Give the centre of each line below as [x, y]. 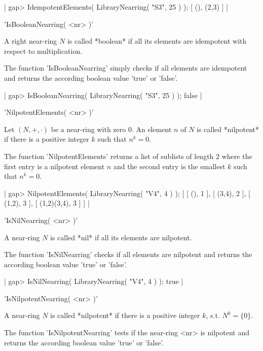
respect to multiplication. [43, 51]
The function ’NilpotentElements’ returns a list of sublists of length [109, 156]
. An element [152, 129]
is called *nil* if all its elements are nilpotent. [121, 237]
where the [237, 156]
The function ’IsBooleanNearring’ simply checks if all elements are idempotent [126, 68]
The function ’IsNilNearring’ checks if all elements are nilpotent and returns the [128, 254]
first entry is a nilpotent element [54, 166]
